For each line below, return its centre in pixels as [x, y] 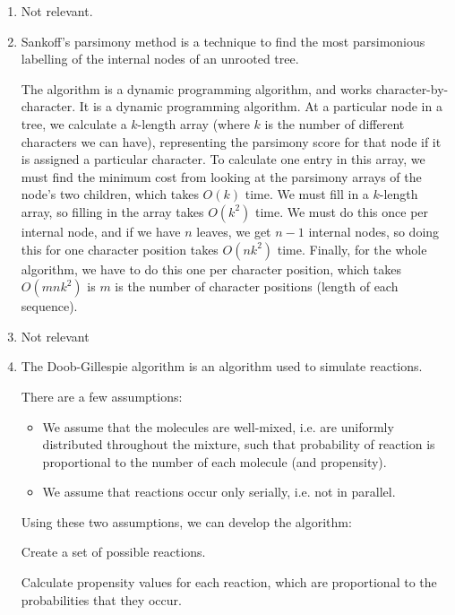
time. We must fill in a [307, 194]
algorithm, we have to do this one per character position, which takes [211, 269]
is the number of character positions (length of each [257, 286]
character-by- [412, 88]
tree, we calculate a [74, 123]
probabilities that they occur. [101, 599]
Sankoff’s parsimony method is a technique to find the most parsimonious [223, 41]
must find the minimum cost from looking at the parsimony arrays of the [221, 176]
